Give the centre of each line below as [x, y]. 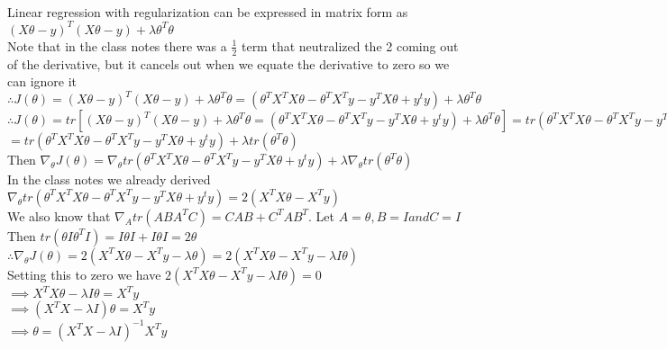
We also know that [59, 215]
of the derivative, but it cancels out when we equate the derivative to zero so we [228, 63]
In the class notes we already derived [109, 179]
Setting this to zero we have [84, 274]
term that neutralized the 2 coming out [350, 45]
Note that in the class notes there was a [117, 45]
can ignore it [42, 81]
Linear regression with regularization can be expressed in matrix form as [208, 11]
